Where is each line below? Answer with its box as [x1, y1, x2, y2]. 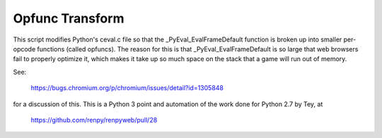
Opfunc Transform [13, 11, 125, 26]
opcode [13, 44, 36, 53]
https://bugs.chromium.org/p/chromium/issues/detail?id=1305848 [30, 84, 224, 92]
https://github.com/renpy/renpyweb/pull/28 [30, 115, 158, 124]
